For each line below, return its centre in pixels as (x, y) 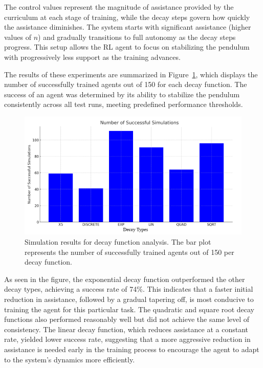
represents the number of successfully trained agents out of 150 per (129, 252)
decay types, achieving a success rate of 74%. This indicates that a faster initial (129, 289)
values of (18, 37)
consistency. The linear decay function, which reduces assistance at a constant (126, 329)
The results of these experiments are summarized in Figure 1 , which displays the (131, 74)
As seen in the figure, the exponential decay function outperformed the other (125, 279)
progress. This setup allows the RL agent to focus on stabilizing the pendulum (127, 47)
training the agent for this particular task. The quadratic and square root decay (129, 309)
